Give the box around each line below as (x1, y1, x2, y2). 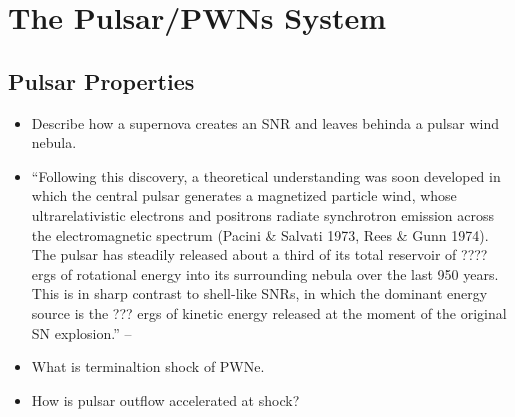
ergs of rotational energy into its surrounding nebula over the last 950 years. (31, 263, 499, 284)
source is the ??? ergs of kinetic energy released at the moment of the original (31, 302, 507, 323)
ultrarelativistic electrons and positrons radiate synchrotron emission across (31, 204, 495, 225)
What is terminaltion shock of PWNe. (31, 356, 265, 377)
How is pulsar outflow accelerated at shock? (31, 389, 300, 410)
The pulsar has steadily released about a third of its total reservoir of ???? (31, 244, 488, 265)
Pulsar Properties (8, 65, 195, 96)
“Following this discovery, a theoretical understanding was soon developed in (31, 165, 501, 186)
